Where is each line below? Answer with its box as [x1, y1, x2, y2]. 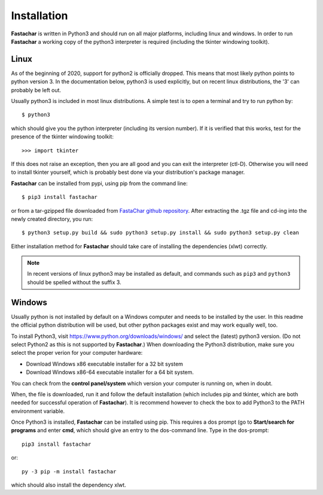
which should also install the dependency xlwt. [11, 481, 127, 488]
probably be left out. [11, 86, 62, 93]
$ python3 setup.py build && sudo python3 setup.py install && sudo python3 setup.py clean [22, 230, 299, 236]
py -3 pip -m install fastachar [22, 468, 117, 475]
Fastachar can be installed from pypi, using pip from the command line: [11, 180, 188, 187]
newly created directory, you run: [11, 215, 93, 222]
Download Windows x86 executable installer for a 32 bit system [26, 360, 184, 367]
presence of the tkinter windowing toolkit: [11, 133, 114, 140]
